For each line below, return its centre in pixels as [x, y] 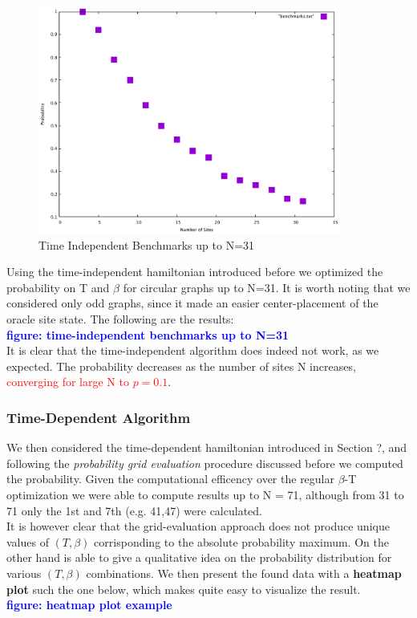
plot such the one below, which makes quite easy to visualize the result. [184, 589]
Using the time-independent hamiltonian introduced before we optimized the [195, 272]
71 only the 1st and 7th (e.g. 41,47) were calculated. [134, 510]
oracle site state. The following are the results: [120, 319]
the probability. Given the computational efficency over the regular [170, 479]
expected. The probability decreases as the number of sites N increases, [181, 366]
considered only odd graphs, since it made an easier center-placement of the [192, 303]
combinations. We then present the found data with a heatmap [244, 573]
